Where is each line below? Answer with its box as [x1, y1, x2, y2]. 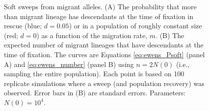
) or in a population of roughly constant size [69, 21, 202, 31]
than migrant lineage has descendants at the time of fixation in [4, 11, 194, 21]
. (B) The [156, 30, 184, 40]
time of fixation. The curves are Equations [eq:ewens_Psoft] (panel [4, 49, 205, 59]
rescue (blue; [4, 21, 42, 31]
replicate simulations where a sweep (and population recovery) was [4, 78, 205, 88]
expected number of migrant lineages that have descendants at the [4, 40, 204, 50]
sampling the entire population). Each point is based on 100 [4, 68, 184, 79]
